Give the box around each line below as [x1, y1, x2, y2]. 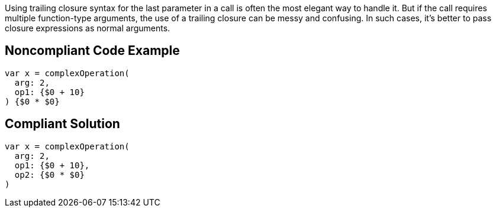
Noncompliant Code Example [5, 43, 180, 58]
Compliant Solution [5, 116, 120, 132]
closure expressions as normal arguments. [5, 23, 170, 33]
